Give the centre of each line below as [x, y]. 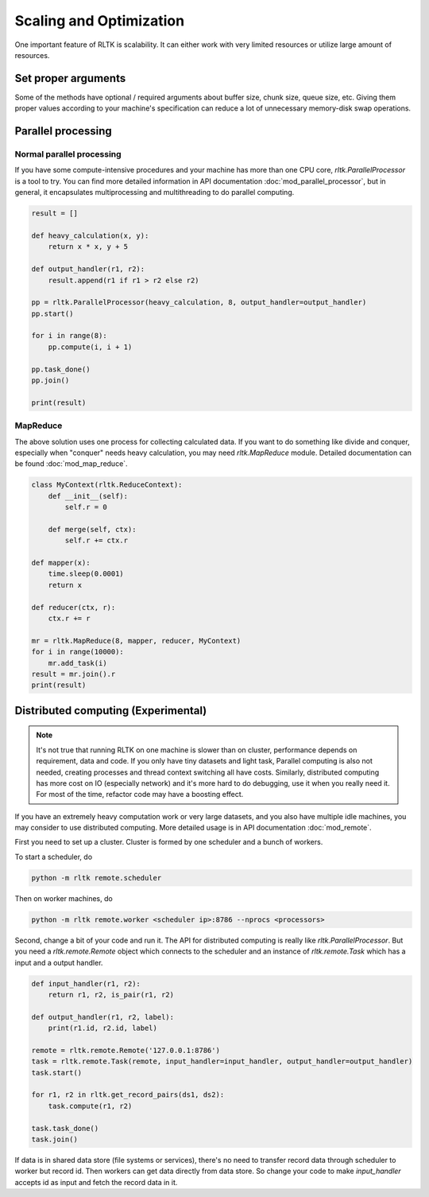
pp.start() [52, 313]
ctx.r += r [69, 618]
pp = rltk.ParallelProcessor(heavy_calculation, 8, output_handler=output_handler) [199, 303]
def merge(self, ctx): [92, 529]
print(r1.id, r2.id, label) [103, 1028]
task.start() [57, 1073]
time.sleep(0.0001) [86, 574]
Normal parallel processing [68, 154]
